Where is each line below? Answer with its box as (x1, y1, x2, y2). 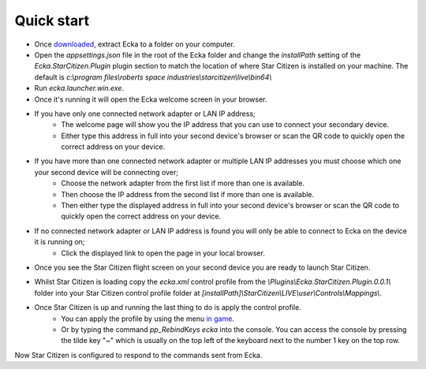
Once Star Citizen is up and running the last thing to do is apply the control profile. (34, 303, 301, 312)
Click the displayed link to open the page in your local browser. (61, 248, 266, 258)
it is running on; (34, 237, 85, 247)
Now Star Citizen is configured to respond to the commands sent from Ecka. (14, 350, 263, 360)
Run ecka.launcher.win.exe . (34, 84, 125, 93)
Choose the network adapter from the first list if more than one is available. (61, 178, 305, 188)
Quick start (14, 12, 90, 29)
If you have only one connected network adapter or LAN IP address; (34, 109, 256, 118)
